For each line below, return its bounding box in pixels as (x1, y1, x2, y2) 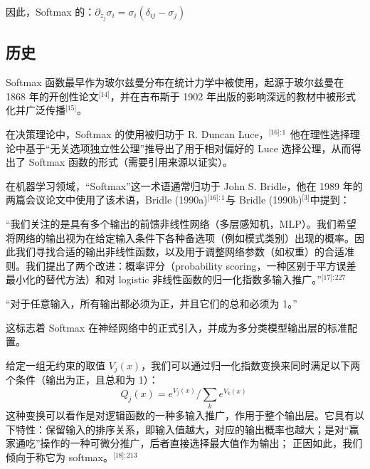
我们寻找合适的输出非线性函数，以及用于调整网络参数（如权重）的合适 (15, 244, 344, 259)
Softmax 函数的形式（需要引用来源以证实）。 (28, 154, 233, 169)
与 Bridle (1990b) (226, 192, 302, 207)
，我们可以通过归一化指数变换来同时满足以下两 (141, 357, 361, 372)
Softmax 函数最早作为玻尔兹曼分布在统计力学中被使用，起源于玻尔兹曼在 (6, 75, 344, 90)
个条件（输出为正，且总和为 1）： (6, 372, 159, 387)
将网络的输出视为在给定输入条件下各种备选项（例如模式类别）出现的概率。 (6, 230, 354, 245)
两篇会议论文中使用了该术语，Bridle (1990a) (6, 192, 208, 207)
